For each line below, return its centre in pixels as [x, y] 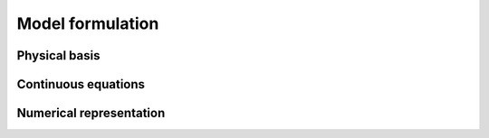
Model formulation [88, 23]
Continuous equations [81, 84]
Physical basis [58, 55]
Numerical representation [91, 113]
